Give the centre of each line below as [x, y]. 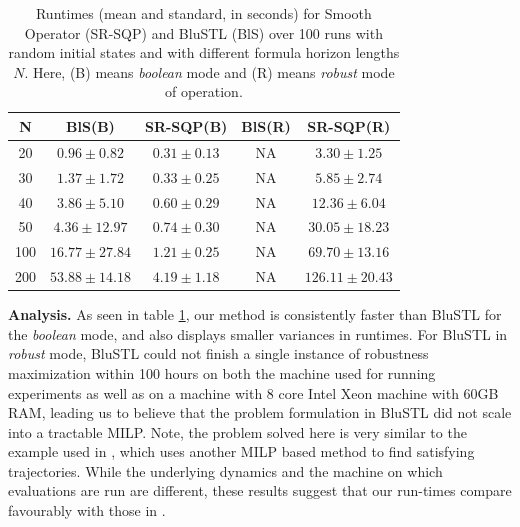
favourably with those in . [87, 510]
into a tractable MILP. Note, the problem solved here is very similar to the [237, 431]
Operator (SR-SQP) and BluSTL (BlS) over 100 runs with [203, 32]
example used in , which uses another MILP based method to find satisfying [241, 451]
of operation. [203, 91]
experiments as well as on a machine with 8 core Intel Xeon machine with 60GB [253, 392]
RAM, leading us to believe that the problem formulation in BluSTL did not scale [260, 412]
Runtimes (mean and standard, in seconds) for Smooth [203, 13]
